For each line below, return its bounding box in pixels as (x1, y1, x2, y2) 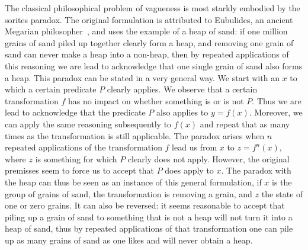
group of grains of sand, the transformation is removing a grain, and (5, 187, 252, 200)
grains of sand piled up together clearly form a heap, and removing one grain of (5, 36, 294, 49)
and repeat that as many (200, 117, 290, 130)
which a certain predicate (5, 83, 97, 95)
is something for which (35, 152, 117, 165)
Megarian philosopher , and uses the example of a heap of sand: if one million (5, 25, 288, 37)
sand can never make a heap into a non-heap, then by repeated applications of (5, 48, 289, 60)
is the (272, 175, 292, 188)
